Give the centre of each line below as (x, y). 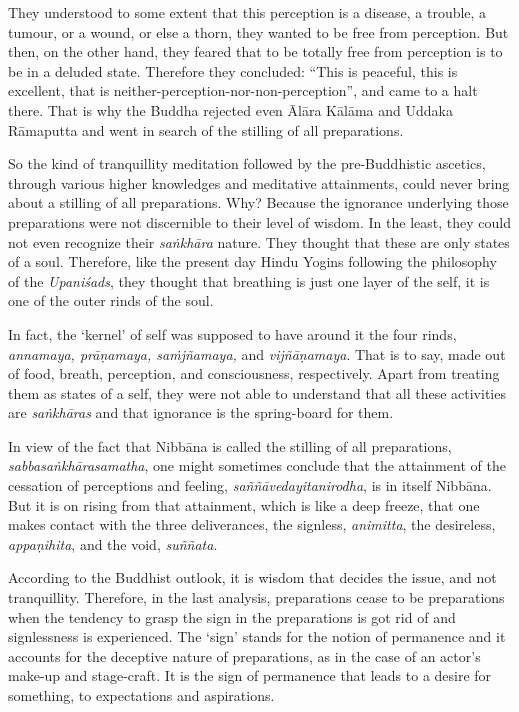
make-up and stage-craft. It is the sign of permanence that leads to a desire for (250, 675)
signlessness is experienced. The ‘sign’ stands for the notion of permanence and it (257, 636)
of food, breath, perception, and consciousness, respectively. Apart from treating (254, 373)
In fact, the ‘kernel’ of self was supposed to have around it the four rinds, (232, 333)
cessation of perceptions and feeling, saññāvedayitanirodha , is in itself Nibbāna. (250, 485)
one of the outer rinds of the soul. (111, 300)
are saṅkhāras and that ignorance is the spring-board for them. (201, 412)
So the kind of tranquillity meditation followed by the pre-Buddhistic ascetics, (247, 163)
